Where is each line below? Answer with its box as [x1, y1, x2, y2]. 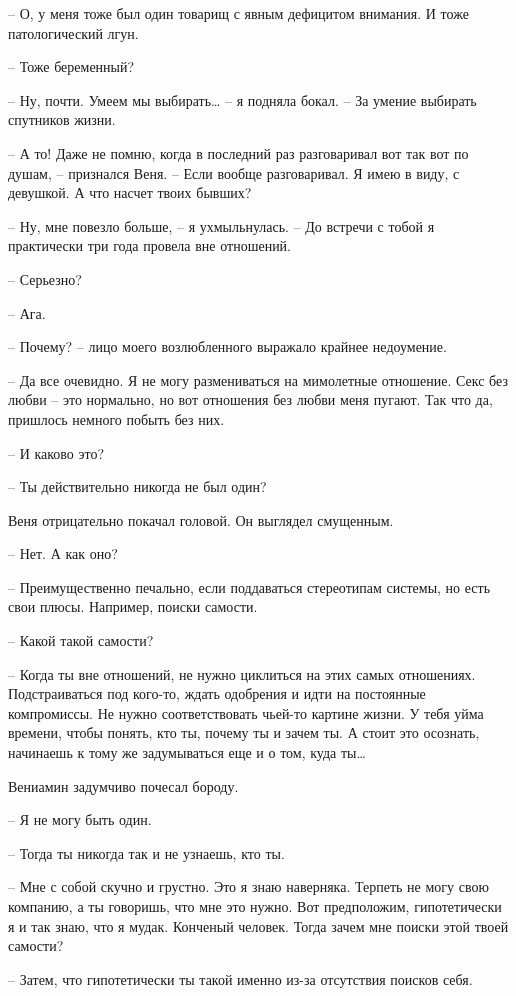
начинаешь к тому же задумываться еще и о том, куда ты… [8, 742, 366, 763]
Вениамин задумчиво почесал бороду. [8, 775, 239, 796]
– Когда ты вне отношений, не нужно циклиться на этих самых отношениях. [8, 663, 476, 684]
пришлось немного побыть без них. [8, 408, 225, 429]
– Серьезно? [8, 268, 82, 289]
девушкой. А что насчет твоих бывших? [8, 182, 252, 203]
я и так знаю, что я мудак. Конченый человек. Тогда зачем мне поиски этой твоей [8, 915, 509, 936]
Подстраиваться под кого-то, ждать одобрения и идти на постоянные [8, 683, 426, 704]
